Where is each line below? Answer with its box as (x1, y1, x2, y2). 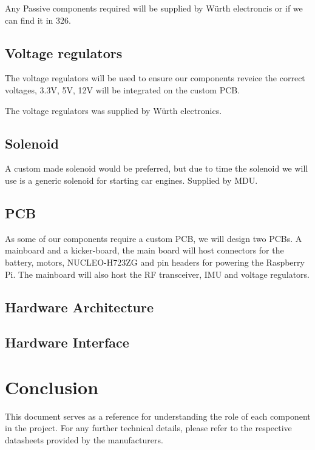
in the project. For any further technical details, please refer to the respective (5, 421, 292, 434)
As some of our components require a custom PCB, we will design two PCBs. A (5, 232, 302, 244)
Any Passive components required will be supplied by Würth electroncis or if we (5, 2, 303, 14)
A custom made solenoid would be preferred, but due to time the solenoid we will (5, 162, 308, 175)
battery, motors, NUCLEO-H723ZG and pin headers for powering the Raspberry (5, 255, 305, 268)
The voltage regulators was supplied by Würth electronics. (5, 104, 222, 116)
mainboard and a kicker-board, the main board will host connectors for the (5, 244, 284, 257)
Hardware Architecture (5, 297, 154, 316)
